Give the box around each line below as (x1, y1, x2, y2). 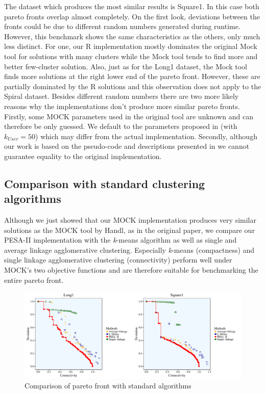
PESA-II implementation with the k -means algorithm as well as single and (4, 234, 237, 245)
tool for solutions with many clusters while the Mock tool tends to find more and (4, 50, 258, 61)
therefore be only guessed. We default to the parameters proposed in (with (4, 121, 237, 132)
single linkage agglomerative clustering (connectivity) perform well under (4, 254, 232, 265)
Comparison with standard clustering (4, 175, 205, 191)
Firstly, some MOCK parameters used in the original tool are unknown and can (4, 111, 253, 121)
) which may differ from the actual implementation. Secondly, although (35, 130, 257, 141)
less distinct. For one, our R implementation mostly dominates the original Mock (4, 41, 257, 51)
